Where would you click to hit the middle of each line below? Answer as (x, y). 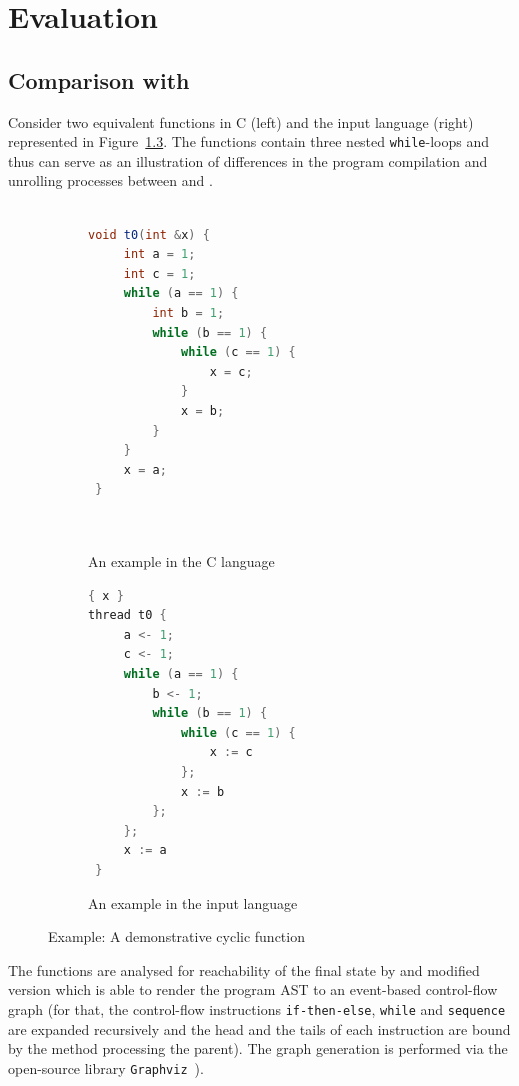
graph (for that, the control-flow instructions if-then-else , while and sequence (257, 1008)
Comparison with (99, 79)
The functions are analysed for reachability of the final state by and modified (244, 969)
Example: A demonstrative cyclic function (176, 936)
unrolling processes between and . (110, 180)
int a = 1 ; (159, 254)
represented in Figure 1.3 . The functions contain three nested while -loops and (249, 141)
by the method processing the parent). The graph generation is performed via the (258, 1048)
